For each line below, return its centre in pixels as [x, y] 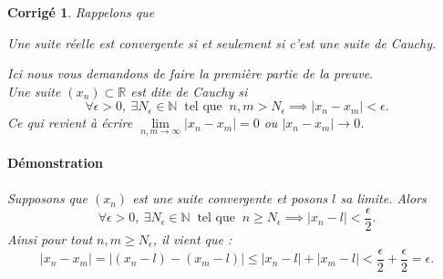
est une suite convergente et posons [230, 198]
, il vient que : [192, 239]
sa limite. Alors [383, 198]
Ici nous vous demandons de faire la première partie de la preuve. [191, 73]
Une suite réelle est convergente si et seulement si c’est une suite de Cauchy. [222, 42]
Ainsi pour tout [50, 239]
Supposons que [48, 198]
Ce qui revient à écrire [70, 123]
